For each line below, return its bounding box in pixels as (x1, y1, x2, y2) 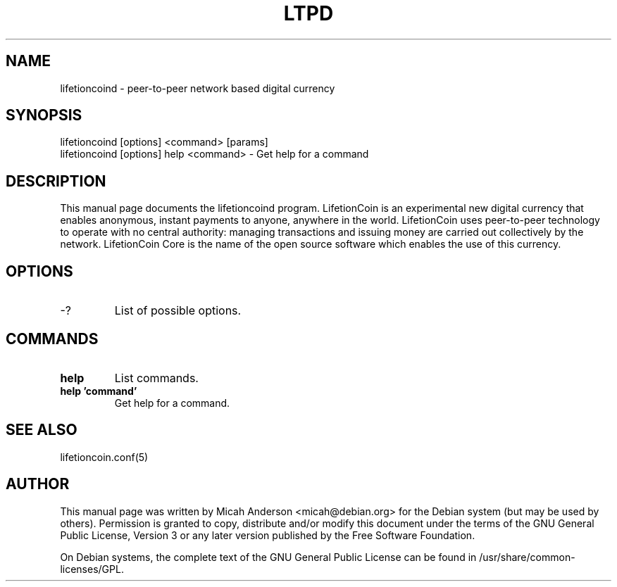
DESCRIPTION (6, 172, 106, 190)
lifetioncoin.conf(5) (60, 450, 149, 463)
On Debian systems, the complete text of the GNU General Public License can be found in (60, 550, 477, 563)
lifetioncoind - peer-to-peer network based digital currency (60, 82, 335, 94)
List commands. (114, 370, 199, 385)
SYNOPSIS (6, 106, 82, 125)
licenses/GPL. (60, 562, 124, 575)
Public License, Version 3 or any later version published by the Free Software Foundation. (60, 529, 475, 541)
